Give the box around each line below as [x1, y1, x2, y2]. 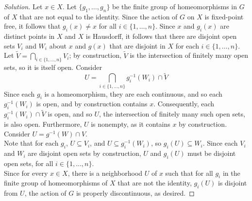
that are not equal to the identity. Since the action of [19, 11, 178, 21]
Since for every [4, 167, 48, 178]
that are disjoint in [109, 40, 166, 50]
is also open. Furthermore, [4, 119, 82, 129]
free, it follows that [4, 21, 61, 31]
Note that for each [4, 138, 59, 148]
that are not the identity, [118, 178, 192, 188]
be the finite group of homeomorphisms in [112, 1, 237, 11]
